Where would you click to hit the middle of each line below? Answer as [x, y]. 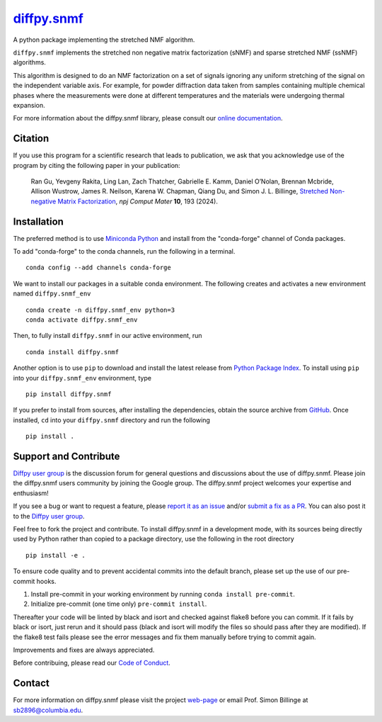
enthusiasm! [31, 493]
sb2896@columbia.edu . [48, 710]
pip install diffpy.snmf [69, 394]
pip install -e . [56, 555]
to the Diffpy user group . [49, 516]
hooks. [46, 581]
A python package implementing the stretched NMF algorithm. [104, 40]
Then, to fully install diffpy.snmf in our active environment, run [108, 336]
